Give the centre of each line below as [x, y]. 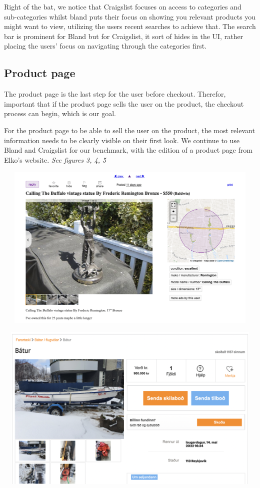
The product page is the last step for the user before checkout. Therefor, [115, 94]
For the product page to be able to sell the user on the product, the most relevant [129, 130]
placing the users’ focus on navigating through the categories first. [105, 46]
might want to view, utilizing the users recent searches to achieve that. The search [130, 26]
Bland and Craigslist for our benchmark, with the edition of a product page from [128, 150]
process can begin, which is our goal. [60, 113]
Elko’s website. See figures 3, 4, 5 [55, 159]
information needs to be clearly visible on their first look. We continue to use [122, 140]
